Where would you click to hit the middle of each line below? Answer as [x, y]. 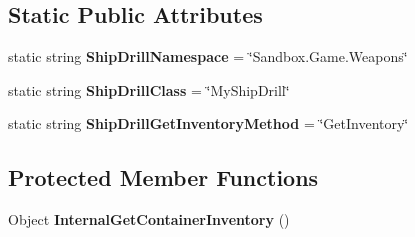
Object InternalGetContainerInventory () [149, 219]
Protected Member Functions [163, 177]
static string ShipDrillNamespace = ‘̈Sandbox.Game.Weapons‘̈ [208, 56]
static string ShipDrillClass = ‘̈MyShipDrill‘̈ [149, 89]
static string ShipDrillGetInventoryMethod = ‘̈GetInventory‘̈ [208, 123]
